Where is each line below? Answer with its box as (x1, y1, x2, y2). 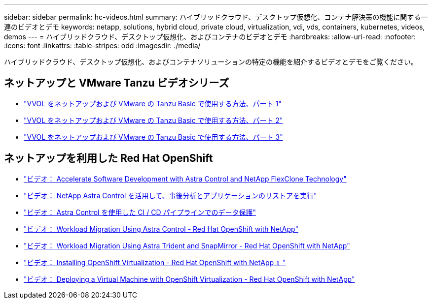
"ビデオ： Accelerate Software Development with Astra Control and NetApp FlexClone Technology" (24, 174, 347, 183)
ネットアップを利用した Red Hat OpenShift (4, 152, 213, 165)
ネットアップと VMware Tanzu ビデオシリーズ (4, 77, 229, 90)
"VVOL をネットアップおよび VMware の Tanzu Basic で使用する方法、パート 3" (24, 132, 283, 141)
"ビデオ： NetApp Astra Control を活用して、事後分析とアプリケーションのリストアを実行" (24, 191, 317, 200)
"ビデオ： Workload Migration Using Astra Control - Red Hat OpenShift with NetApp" (24, 224, 298, 233)
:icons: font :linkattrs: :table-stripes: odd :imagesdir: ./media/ (4, 41, 201, 50)
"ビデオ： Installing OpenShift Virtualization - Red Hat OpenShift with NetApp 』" (24, 258, 286, 267)
